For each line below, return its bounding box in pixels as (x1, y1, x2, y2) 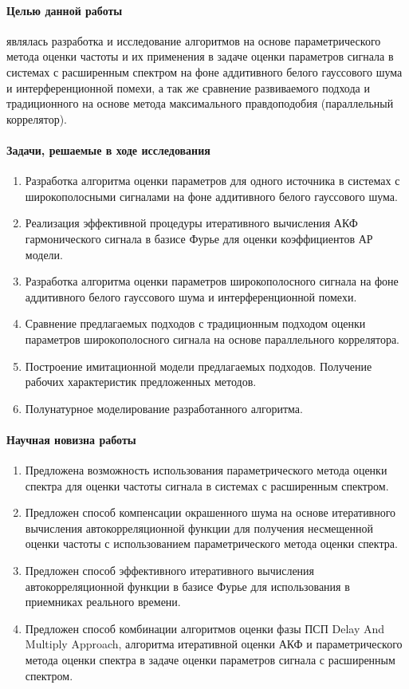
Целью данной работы (6, 2, 123, 18)
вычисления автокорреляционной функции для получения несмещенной (25, 519, 373, 536)
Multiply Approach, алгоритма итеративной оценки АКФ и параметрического (25, 636, 403, 652)
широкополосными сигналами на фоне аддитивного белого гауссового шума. (25, 187, 398, 204)
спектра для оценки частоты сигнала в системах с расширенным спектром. (25, 477, 389, 494)
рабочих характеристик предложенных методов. (25, 373, 257, 390)
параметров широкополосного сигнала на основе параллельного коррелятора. (25, 330, 400, 347)
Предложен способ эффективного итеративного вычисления (25, 562, 315, 579)
